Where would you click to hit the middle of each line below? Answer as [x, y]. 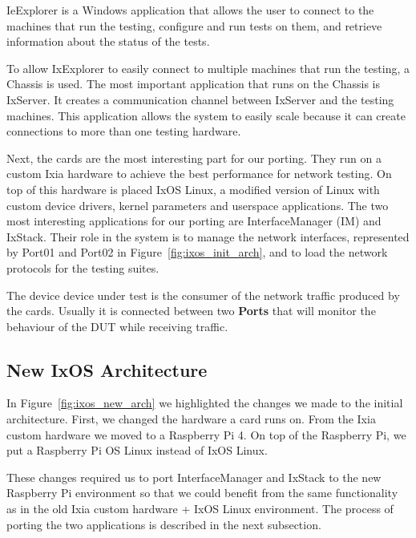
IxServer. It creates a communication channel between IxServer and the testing [200, 99]
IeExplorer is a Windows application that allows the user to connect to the [190, 10]
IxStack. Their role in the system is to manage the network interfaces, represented [208, 236]
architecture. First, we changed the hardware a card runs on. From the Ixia [191, 419]
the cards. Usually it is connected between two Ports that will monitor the [191, 311]
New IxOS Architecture [107, 369]
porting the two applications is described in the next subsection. [164, 524]
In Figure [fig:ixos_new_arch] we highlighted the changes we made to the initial [205, 403]
